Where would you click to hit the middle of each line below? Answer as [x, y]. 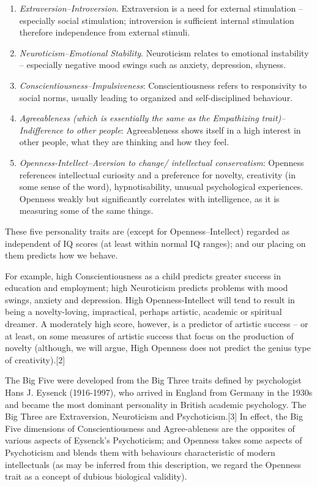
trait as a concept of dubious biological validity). [96, 476]
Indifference [41, 130]
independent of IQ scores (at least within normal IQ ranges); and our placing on [155, 243]
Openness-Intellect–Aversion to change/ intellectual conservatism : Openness [162, 162]
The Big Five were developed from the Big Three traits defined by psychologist [153, 380]
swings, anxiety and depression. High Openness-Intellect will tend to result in [150, 299]
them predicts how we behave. [62, 255]
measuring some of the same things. [86, 210]
